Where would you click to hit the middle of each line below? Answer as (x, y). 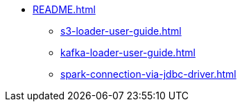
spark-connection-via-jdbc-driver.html (148, 74)
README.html (64, 9)
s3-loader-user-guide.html (121, 31)
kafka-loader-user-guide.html (128, 52)
